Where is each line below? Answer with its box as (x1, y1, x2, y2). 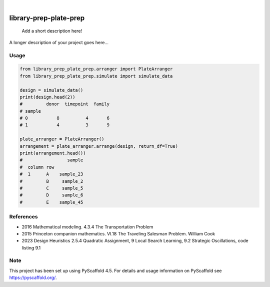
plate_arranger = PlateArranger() (19, 136, 104, 142)
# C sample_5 (19, 185, 83, 191)
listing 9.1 (21, 244, 41, 250)
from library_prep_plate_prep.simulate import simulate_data (19, 73, 173, 79)
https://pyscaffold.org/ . (9, 274, 57, 280)
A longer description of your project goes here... (9, 39, 108, 45)
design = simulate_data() (19, 87, 83, 93)
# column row (19, 164, 54, 170)
